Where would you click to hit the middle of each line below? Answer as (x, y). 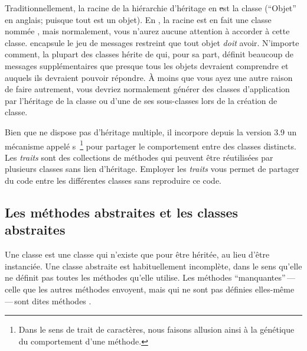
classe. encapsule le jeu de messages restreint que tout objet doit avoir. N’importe (152, 42)
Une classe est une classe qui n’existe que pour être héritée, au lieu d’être (137, 254)
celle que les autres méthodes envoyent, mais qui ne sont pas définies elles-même (150, 289)
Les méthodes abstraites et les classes (122, 212)
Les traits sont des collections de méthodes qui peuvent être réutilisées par (139, 157)
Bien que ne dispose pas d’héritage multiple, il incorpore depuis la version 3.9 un (151, 131)
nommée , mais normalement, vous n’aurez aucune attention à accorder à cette (147, 31)
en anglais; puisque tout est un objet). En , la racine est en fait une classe (138, 19)
